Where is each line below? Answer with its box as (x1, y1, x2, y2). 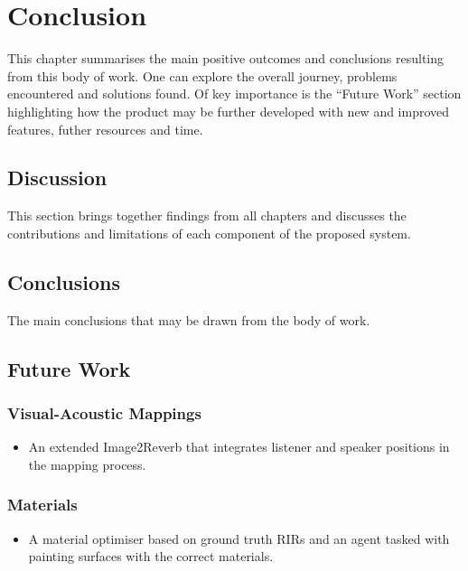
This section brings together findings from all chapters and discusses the (7, 206, 407, 225)
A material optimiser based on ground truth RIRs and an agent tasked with (28, 529, 450, 548)
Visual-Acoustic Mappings (7, 401, 201, 424)
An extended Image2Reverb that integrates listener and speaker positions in (28, 437, 450, 456)
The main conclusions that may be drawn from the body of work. (7, 310, 370, 329)
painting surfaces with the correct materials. (28, 547, 274, 566)
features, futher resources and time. (7, 119, 203, 138)
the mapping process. (28, 454, 146, 473)
